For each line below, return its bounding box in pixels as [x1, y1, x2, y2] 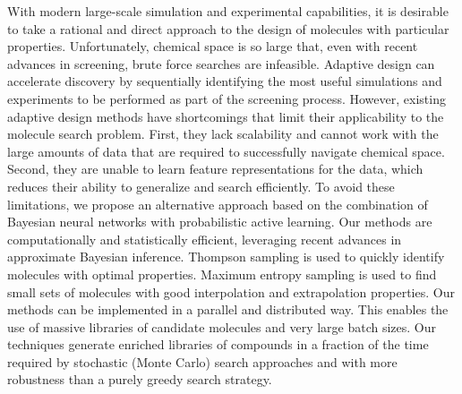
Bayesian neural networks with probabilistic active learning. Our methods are [7, 212, 432, 231]
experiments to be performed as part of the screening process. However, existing [7, 89, 446, 107]
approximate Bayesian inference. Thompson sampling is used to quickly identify [7, 247, 445, 266]
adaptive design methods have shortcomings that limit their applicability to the [7, 107, 444, 125]
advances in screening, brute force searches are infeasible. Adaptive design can [7, 54, 435, 73]
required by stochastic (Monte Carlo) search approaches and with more [7, 352, 398, 371]
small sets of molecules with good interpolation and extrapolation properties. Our [7, 282, 455, 301]
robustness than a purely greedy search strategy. [7, 370, 272, 389]
